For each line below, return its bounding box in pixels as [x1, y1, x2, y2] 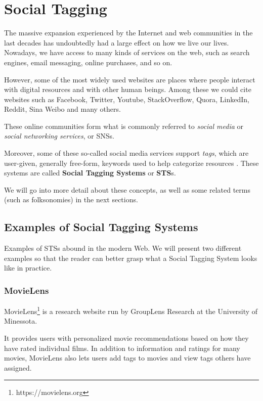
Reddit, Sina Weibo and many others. [4, 104, 121, 114]
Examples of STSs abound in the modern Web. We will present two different [4, 243, 242, 253]
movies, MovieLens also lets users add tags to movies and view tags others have [4, 352, 251, 363]
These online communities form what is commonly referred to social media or [4, 120, 244, 131]
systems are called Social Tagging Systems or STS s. [4, 167, 176, 178]
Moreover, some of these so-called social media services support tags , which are [4, 148, 249, 158]
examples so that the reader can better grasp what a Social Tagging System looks [4, 252, 257, 263]
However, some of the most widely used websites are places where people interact [4, 74, 255, 84]
